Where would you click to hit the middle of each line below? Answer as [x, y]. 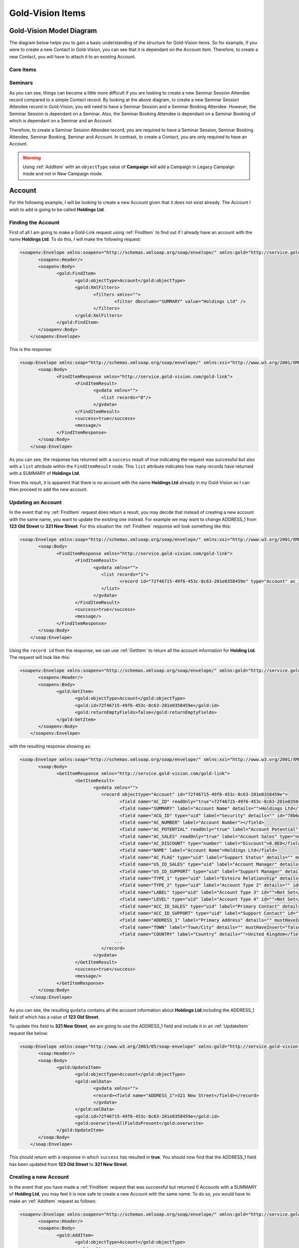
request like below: [29, 1033]
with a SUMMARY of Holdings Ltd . [45, 473]
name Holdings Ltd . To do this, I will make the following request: [75, 239]
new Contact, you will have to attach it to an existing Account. [73, 56]
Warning [32, 158]
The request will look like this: [40, 657]
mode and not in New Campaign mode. [63, 174]
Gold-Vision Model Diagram [53, 31]
